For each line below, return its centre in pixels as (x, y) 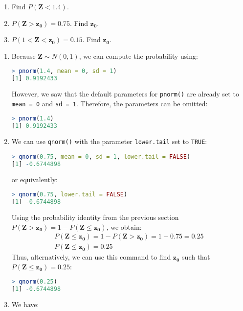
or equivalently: (34, 179)
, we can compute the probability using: (138, 56)
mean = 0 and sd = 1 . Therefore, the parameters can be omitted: (110, 103)
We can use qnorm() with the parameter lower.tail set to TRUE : (109, 141)
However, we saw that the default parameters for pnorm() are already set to (125, 94)
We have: (25, 304)
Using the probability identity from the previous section (95, 217)
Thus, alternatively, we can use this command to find (91, 257)
